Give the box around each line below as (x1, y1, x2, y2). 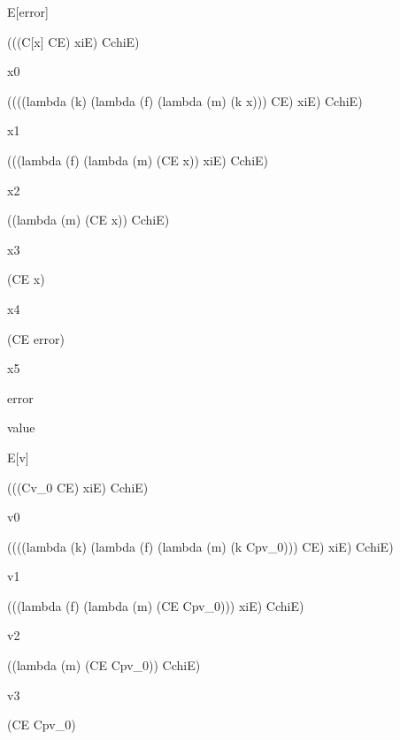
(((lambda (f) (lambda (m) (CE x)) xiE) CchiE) (7, 150, 269, 169)
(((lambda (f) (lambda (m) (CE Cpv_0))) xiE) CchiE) (7, 596, 304, 614)
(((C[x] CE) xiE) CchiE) (7, 32, 140, 50)
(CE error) (7, 329, 65, 347)
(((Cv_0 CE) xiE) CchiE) (7, 477, 149, 496)
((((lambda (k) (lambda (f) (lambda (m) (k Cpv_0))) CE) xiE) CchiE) (7, 537, 394, 555)
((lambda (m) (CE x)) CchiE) (7, 210, 170, 229)
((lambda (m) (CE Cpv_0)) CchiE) (7, 656, 201, 675)
